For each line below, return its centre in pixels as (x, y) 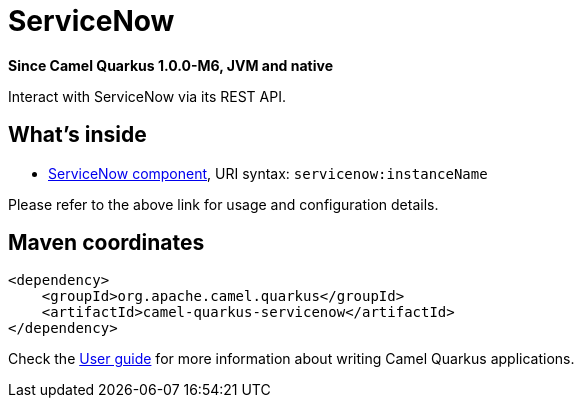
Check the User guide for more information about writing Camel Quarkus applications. (291, 359)
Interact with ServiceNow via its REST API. (147, 96)
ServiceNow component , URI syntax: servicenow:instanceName (268, 173)
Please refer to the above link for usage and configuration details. (223, 204)
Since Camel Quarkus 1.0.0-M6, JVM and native (171, 65)
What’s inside (77, 135)
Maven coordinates (106, 243)
